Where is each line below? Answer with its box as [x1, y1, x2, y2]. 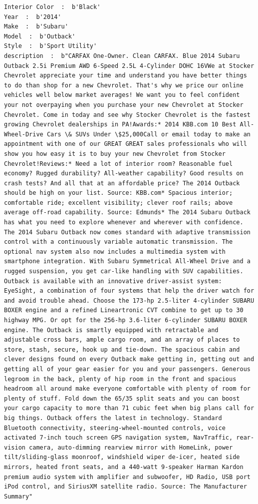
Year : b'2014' [4, 13, 61, 20]
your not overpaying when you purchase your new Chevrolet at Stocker [4, 101, 244, 108]
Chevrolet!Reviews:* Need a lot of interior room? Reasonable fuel [4, 160, 233, 167]
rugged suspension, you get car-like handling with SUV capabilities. [4, 268, 244, 275]
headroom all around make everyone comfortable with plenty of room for [4, 385, 251, 393]
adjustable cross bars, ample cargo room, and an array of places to [4, 336, 240, 344]
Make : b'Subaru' [4, 23, 68, 30]
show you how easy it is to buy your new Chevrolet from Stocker [4, 150, 226, 157]
